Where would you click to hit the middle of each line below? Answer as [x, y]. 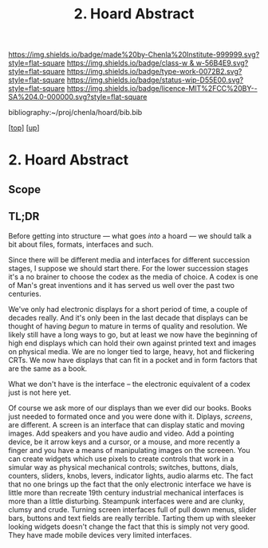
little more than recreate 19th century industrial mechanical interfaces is [126, 492]
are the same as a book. [48, 369]
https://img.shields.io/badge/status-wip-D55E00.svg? [155, 80]
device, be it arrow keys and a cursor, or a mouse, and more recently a [124, 442]
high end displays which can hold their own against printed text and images [132, 343]
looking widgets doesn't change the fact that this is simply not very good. [129, 526]
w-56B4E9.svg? [222, 63]
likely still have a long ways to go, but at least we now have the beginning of [133, 334]
